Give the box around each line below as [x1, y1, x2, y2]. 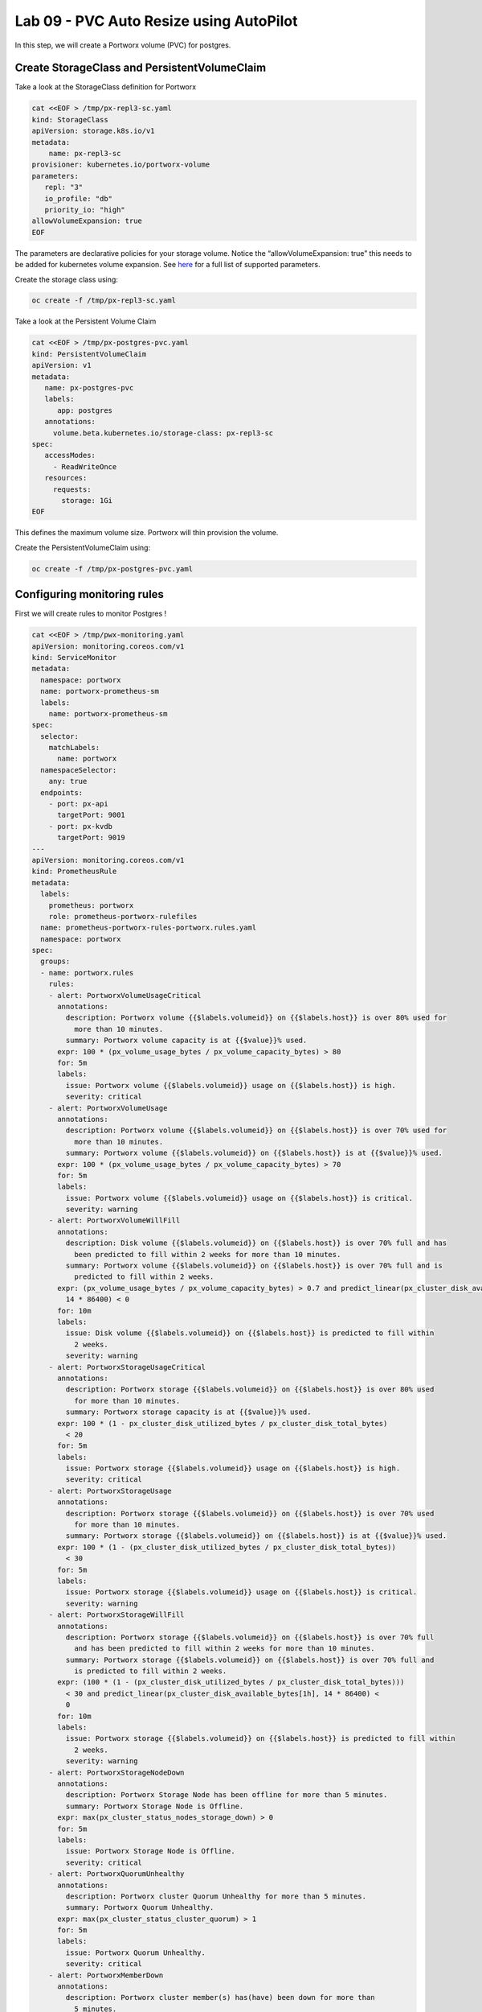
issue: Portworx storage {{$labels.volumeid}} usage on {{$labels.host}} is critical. [65, 1588, 418, 1597]
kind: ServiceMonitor [31, 653, 117, 662]
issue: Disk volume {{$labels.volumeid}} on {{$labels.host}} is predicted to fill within [65, 1329, 435, 1338]
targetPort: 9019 [57, 833, 126, 843]
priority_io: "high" [44, 205, 126, 214]
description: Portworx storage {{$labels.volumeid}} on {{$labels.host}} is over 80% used [65, 1385, 435, 1394]
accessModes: [44, 451, 96, 460]
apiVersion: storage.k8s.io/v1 [31, 126, 156, 136]
